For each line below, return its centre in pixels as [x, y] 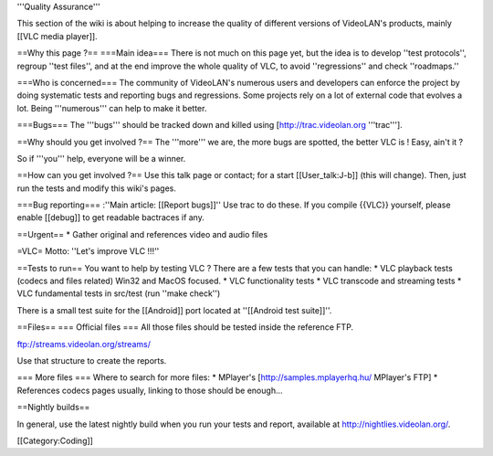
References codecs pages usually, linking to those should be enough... [150, 390]
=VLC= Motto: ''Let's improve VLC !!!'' [88, 251]
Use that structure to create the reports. [92, 360]
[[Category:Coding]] [55, 440]
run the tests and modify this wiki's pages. [97, 188]
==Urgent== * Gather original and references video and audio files [142, 234]
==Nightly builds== [53, 408]
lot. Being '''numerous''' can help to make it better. [112, 108]
